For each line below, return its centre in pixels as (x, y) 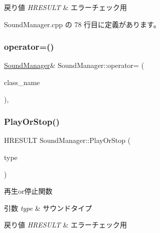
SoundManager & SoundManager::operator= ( (74, 65)
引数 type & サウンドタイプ (48, 208)
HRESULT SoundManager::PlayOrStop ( (67, 140)
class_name (22, 82)
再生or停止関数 (28, 191)
